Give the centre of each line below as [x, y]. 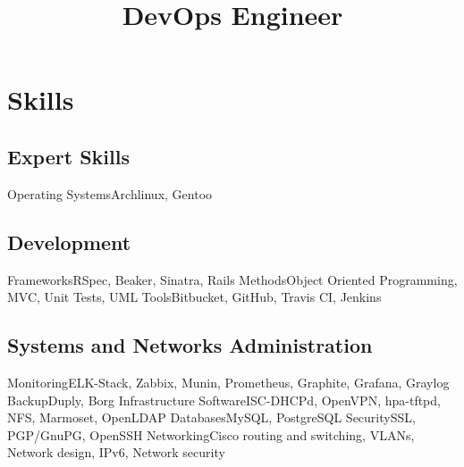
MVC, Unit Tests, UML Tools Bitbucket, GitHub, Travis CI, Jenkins [194, 297]
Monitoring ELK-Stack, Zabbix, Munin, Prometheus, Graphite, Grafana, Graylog [228, 382]
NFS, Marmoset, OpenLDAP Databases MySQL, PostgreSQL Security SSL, [211, 417]
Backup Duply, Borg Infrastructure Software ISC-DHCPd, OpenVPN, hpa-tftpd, [224, 400]
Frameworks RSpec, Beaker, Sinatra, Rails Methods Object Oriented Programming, [232, 279]
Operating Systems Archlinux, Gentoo [110, 193]
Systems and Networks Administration [190, 345]
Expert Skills [68, 156]
